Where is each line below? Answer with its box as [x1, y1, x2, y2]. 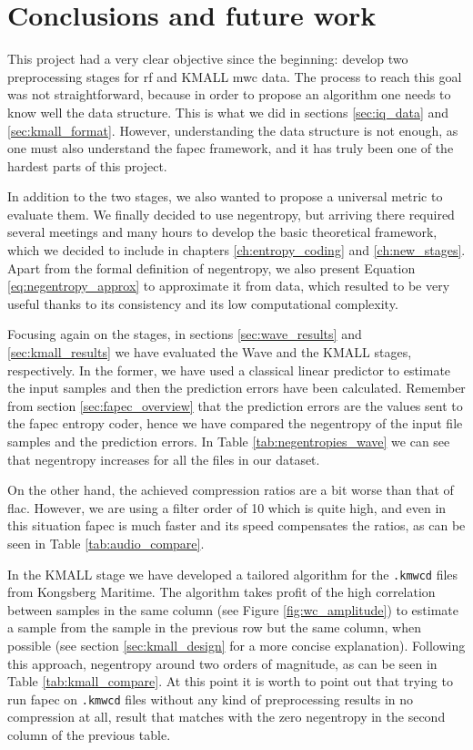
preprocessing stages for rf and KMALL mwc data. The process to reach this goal [7, 67, 462, 86]
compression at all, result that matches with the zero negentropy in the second [7, 707, 446, 726]
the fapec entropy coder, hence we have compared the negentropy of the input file [7, 414, 463, 433]
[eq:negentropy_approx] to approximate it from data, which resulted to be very [7, 276, 450, 295]
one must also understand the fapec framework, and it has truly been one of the [7, 139, 454, 158]
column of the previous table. [7, 725, 171, 745]
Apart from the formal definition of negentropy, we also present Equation [7, 258, 416, 277]
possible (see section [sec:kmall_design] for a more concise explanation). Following [7, 636, 466, 654]
